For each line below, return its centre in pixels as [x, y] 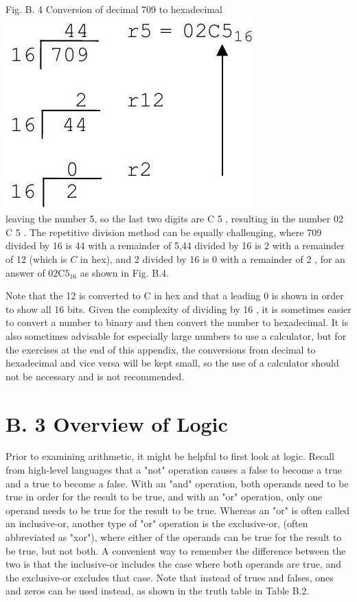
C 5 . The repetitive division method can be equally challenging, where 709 [164, 232]
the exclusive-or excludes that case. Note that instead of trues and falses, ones [170, 577]
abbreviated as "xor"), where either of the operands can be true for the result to [174, 537]
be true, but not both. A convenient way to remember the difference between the [176, 550]
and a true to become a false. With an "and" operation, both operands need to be [177, 483]
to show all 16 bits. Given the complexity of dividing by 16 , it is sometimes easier [178, 309]
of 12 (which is [36, 258]
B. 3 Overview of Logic [117, 423]
